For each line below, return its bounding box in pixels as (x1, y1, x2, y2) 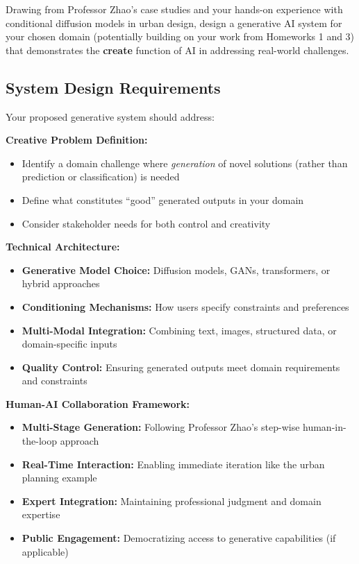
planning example (22, 470, 97, 485)
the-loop (22, 434, 57, 448)
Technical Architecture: (6, 239, 120, 254)
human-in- (303, 420, 347, 434)
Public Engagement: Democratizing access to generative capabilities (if (22, 531, 336, 545)
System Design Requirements (6, 76, 221, 98)
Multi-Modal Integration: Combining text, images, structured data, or (22, 323, 337, 337)
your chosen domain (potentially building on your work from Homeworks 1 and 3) (6, 29, 355, 44)
